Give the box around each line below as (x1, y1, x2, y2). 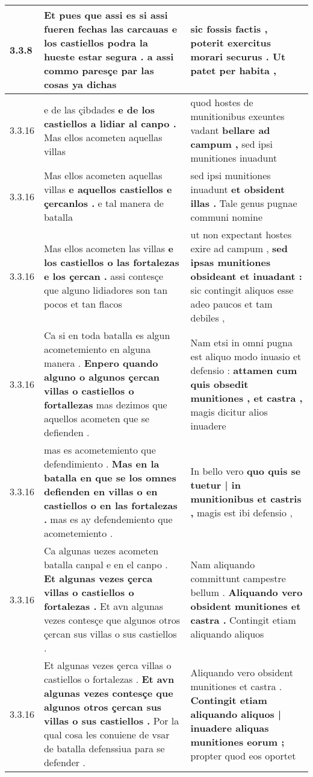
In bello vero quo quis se (190, 463, 301, 478)
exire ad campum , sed (190, 241, 288, 255)
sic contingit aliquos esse (190, 283, 294, 297)
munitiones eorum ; (190, 734, 285, 749)
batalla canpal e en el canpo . (43, 557, 168, 571)
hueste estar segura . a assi (43, 49, 174, 63)
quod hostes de (190, 95, 253, 109)
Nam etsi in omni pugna (190, 335, 293, 349)
